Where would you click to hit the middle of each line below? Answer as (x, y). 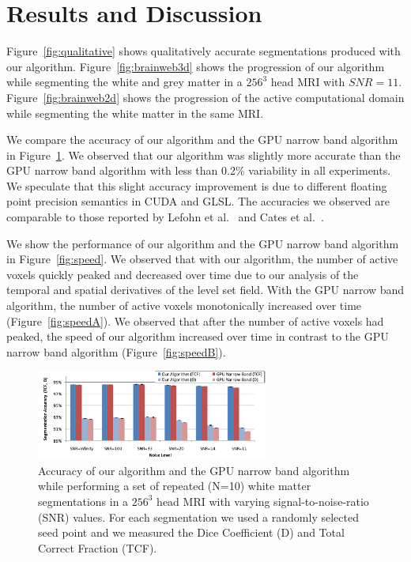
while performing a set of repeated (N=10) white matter (175, 486)
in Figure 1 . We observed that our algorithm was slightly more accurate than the (204, 155)
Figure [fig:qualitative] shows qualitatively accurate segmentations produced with (204, 51)
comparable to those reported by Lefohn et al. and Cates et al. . (165, 217)
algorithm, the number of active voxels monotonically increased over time (184, 306)
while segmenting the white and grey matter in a (124, 82)
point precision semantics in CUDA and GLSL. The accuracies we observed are (198, 201)
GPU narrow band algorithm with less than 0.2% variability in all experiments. (199, 170)
